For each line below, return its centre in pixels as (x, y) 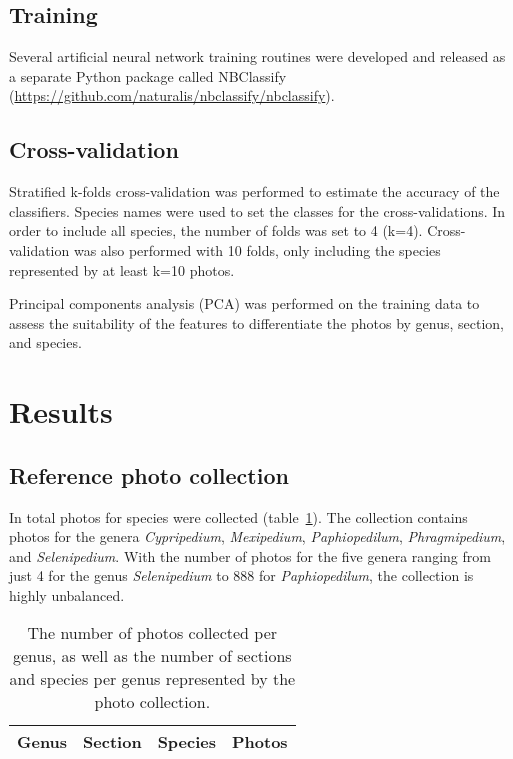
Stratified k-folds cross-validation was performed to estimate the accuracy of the (254, 191)
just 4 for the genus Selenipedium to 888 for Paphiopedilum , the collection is (241, 575)
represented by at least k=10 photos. (122, 269)
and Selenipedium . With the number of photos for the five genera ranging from (250, 555)
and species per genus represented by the (152, 679)
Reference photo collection (149, 474)
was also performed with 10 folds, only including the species (257, 249)
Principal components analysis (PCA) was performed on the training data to (244, 303)
